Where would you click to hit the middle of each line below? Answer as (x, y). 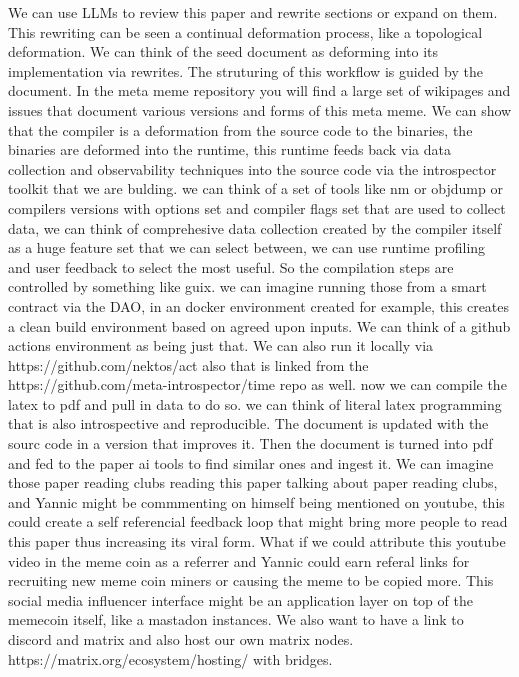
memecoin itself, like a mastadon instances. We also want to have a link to (236, 619)
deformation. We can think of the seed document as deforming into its (223, 51)
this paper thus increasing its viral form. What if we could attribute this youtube (257, 541)
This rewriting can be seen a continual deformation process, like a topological (245, 31)
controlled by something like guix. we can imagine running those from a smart (247, 286)
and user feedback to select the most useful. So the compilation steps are (231, 266)
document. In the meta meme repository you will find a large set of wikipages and (259, 90)
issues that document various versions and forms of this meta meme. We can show (260, 109)
